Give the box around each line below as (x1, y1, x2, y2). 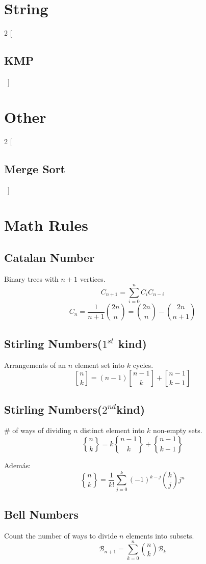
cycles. (133, 359, 153, 370)
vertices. (80, 273, 106, 284)
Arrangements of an (4, 359, 66, 370)
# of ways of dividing (4, 425, 71, 436)
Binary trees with (4, 273, 59, 284)
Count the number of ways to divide (4, 530, 117, 541)
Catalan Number (4, 249, 95, 265)
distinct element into (80, 425, 145, 436)
